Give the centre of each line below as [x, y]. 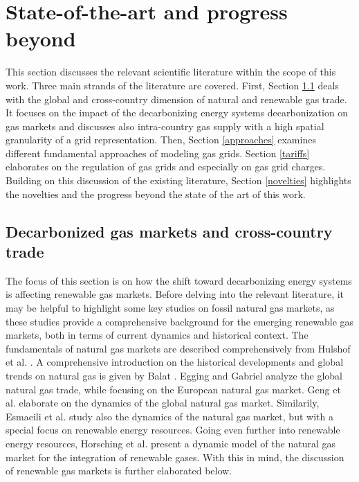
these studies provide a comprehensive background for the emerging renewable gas [180, 321]
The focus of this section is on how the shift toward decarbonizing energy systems [179, 280]
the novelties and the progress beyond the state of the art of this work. [156, 194]
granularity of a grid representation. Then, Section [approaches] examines [161, 140]
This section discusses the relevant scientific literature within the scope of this [171, 72]
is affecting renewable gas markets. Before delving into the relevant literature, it [175, 294]
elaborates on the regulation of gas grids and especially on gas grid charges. [166, 167]
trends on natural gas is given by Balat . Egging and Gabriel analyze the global [174, 375]
